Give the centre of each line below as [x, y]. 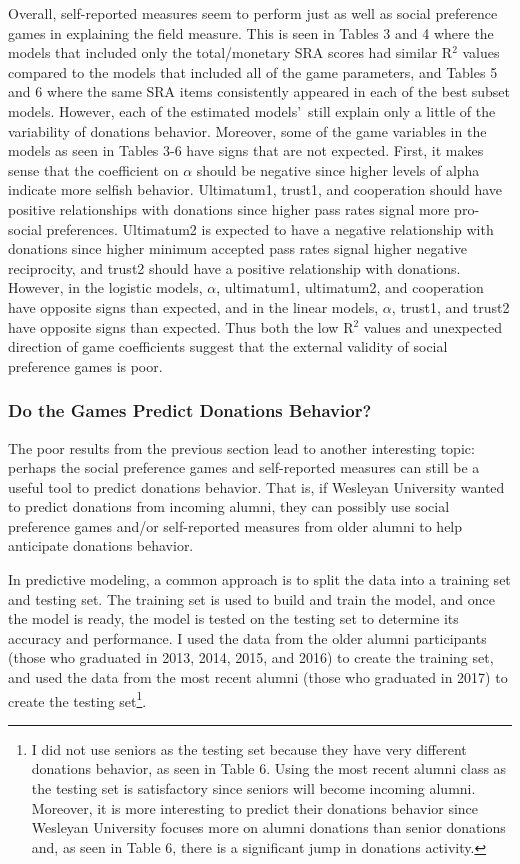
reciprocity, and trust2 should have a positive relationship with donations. [234, 267]
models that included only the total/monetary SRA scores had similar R [230, 52]
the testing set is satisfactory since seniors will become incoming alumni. [253, 788]
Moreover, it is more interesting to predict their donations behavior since [255, 807]
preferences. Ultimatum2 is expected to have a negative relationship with [270, 228]
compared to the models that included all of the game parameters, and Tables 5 [253, 71]
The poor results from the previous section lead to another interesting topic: [241, 447]
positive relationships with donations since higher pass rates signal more [229, 208]
